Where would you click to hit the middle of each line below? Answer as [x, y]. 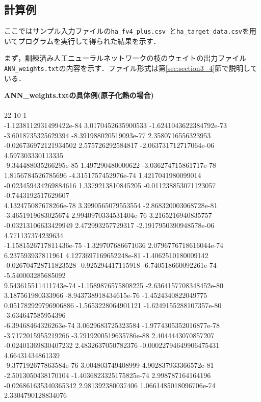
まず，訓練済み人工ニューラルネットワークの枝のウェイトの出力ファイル [125, 58]
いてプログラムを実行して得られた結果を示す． [82, 41]
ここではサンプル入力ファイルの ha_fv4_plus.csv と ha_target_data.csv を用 [130, 31]
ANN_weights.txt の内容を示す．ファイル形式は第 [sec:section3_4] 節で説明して [131, 68]
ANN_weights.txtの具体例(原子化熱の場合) [79, 95]
